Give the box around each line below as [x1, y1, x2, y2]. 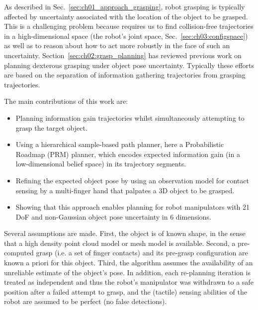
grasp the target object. [15, 122, 87, 133]
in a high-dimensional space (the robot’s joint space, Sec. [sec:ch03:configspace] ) [4, 30, 248, 41]
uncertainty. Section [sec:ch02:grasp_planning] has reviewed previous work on [4, 50, 242, 60]
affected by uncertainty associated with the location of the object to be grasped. [4, 11, 248, 21]
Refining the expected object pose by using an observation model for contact [15, 175, 249, 185]
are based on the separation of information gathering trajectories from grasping [4, 70, 246, 80]
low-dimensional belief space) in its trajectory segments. [15, 158, 186, 169]
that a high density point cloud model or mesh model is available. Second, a [4, 237, 236, 248]
